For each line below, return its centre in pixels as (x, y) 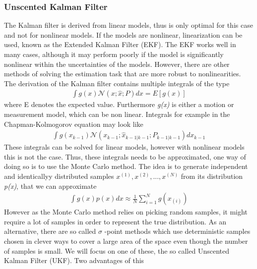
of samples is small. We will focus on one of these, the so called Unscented (117, 250)
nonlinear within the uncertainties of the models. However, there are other (117, 64)
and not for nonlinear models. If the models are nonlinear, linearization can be (123, 34)
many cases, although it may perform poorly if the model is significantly (114, 54)
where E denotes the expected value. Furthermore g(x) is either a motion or (119, 104)
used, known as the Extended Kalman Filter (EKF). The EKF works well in (120, 44)
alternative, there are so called (50, 231)
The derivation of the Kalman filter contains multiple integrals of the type (117, 83)
